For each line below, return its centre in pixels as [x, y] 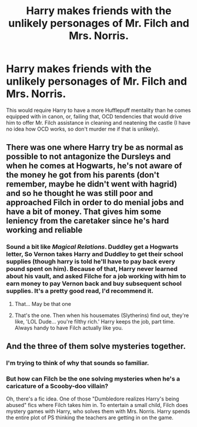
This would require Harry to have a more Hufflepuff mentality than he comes [98, 110]
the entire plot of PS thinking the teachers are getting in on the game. [90, 418]
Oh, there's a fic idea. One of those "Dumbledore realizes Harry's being [93, 399]
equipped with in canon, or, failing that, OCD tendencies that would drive [94, 116]
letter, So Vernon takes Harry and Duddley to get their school [95, 254]
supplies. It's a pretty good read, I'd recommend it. [80, 291]
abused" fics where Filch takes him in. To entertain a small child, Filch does [97, 405]
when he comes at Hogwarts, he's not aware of [94, 166]
